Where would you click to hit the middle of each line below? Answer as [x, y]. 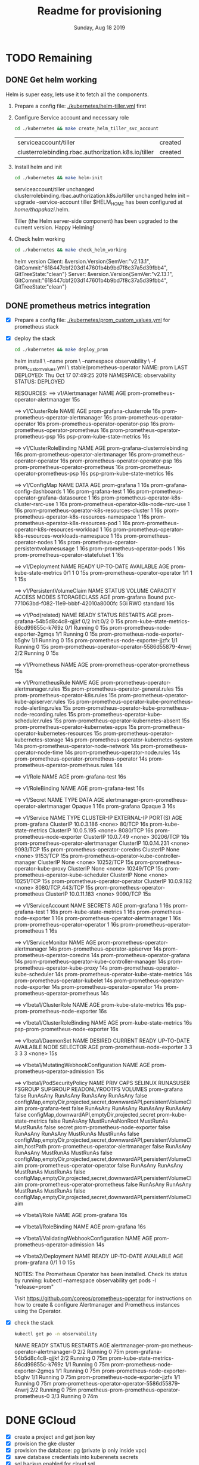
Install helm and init [38, 167]
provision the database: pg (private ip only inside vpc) [80, 1450]
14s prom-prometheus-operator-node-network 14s [77, 746]
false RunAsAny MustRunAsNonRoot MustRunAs [108, 1121]
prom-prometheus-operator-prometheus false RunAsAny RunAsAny [108, 1184]
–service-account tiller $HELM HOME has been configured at [110, 203]
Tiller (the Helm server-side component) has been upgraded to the [96, 221]
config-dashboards [38, 491]
